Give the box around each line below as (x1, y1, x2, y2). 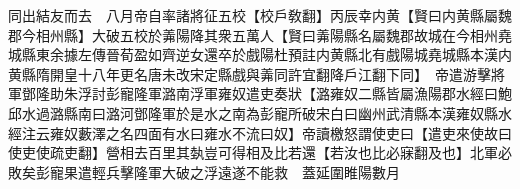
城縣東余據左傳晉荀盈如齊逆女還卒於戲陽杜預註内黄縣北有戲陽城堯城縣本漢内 (8, 44, 512, 65)
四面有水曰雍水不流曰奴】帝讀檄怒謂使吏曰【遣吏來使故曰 (133, 122, 512, 143)
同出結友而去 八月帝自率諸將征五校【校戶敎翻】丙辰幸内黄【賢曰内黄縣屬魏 (8, 5, 512, 25)
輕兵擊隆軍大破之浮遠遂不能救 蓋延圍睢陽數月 (91, 161, 400, 182)
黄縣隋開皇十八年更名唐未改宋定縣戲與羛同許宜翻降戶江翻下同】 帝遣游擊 (8, 63, 491, 84)
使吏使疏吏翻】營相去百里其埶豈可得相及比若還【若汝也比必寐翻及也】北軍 (8, 142, 498, 163)
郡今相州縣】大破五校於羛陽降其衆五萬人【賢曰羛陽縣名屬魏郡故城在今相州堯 (8, 24, 512, 45)
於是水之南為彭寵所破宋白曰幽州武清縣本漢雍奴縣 (175, 102, 498, 123)
